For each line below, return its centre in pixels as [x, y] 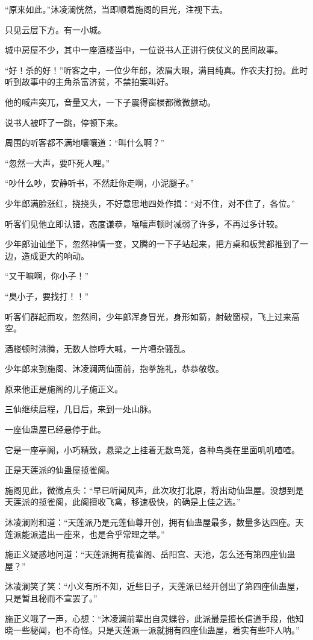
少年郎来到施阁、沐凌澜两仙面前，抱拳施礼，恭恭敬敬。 [114, 369]
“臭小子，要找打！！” [47, 296]
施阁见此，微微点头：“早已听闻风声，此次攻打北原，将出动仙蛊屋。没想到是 [154, 490]
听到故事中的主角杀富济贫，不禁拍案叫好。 [89, 82]
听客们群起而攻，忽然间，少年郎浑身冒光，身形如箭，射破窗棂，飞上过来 [148, 316]
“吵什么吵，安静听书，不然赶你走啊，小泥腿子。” [100, 183]
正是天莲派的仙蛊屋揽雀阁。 [60, 470]
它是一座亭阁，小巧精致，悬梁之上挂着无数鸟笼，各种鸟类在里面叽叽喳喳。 [152, 449]
